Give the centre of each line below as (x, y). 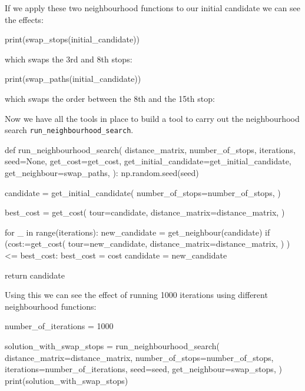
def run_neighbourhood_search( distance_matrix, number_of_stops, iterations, (150, 149)
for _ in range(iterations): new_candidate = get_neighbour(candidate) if (137, 232)
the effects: (24, 19)
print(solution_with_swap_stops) (67, 380)
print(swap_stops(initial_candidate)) (72, 39)
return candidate (35, 275)
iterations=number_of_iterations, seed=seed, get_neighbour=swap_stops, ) (143, 369)
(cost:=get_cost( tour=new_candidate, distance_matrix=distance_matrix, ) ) (147, 243)
